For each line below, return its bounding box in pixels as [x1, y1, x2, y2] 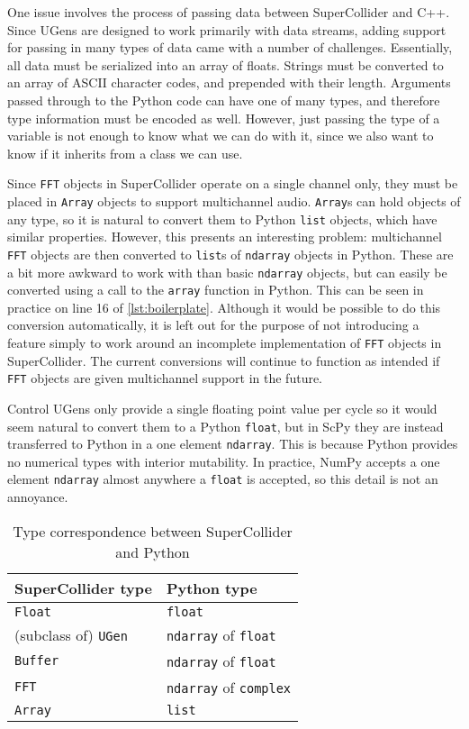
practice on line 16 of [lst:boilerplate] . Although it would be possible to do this [7, 297, 441, 316]
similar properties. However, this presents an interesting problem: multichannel [7, 227, 442, 246]
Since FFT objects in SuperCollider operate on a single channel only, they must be [7, 174, 458, 193]
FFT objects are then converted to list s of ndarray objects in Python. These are [7, 244, 454, 263]
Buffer [14, 653, 59, 669]
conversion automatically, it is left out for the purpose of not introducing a [7, 315, 419, 334]
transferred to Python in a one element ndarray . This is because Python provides [7, 434, 458, 453]
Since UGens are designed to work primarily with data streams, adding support [7, 20, 446, 39]
